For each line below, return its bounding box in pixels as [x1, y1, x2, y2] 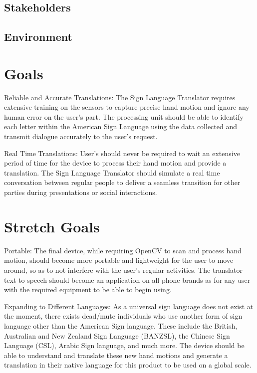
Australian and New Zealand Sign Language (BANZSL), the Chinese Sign [4, 330, 230, 341]
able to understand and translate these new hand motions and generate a [4, 350, 228, 360]
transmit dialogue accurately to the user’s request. [4, 131, 158, 142]
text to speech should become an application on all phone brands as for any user [4, 274, 251, 285]
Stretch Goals [4, 216, 100, 236]
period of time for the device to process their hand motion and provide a [4, 158, 227, 168]
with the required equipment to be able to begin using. [4, 284, 172, 295]
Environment [4, 29, 72, 44]
